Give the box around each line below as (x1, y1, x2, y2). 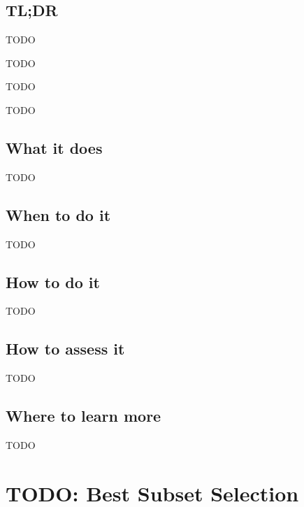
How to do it (6, 271, 100, 292)
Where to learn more (6, 405, 161, 427)
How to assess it (6, 338, 125, 359)
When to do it (6, 203, 111, 225)
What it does (6, 136, 103, 158)
